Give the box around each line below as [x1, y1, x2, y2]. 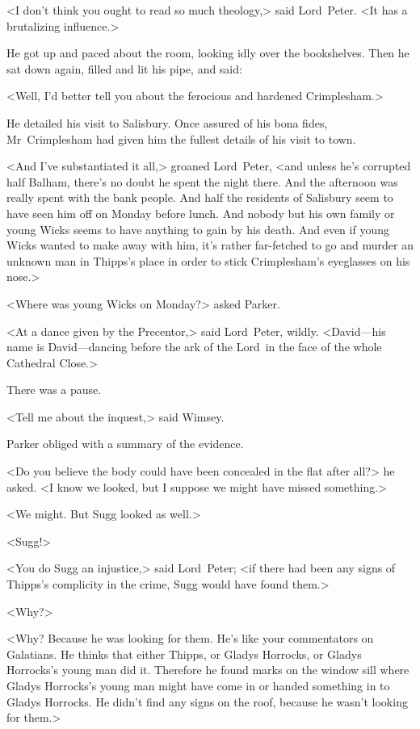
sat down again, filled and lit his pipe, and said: [6, 60, 242, 77]
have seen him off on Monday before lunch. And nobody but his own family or [6, 204, 395, 221]
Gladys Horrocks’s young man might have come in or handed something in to [6, 677, 390, 693]
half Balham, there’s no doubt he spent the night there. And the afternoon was [6, 173, 398, 190]
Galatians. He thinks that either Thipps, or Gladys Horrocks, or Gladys [6, 645, 362, 662]
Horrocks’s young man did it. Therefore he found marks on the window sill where [6, 661, 409, 678]
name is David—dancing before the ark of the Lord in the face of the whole [6, 338, 382, 355]
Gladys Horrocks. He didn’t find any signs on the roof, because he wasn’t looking [6, 693, 408, 710]
